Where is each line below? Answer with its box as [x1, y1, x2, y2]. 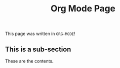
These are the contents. [5, 58, 54, 64]
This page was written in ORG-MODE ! [5, 31, 76, 37]
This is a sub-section [5, 45, 71, 53]
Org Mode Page [50, 3, 116, 14]
